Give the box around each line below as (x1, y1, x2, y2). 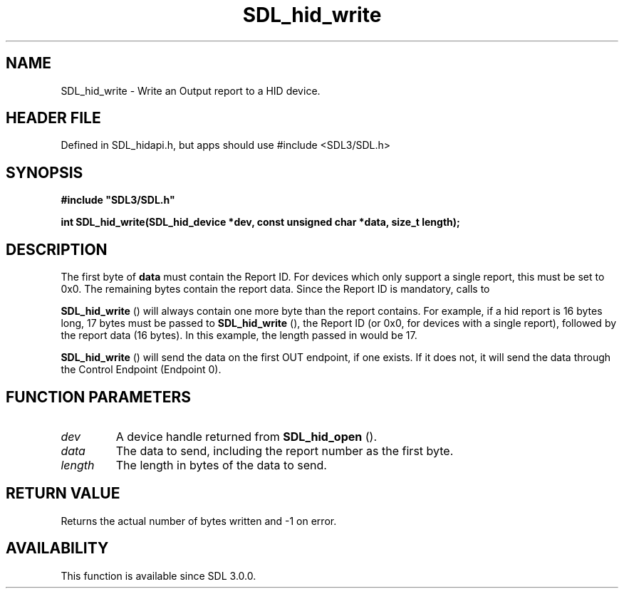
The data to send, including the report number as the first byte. (115, 443, 454, 458)
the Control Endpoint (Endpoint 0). (61, 363, 222, 376)
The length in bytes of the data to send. (115, 457, 327, 472)
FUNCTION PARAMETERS (6, 387, 191, 406)
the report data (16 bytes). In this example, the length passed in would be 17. (61, 329, 417, 342)
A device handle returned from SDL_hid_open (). (115, 429, 377, 444)
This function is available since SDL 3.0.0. (61, 569, 256, 582)
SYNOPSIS (6, 163, 83, 182)
